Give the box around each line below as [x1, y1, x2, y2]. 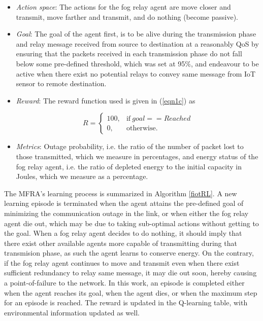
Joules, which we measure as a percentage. [16, 171, 148, 182]
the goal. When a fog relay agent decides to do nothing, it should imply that [4, 228, 242, 238]
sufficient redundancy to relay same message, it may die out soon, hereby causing [4, 267, 257, 278]
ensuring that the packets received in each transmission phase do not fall [16, 48, 242, 59]
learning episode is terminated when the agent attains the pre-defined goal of [4, 198, 244, 208]
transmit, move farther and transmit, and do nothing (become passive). [16, 11, 239, 22]
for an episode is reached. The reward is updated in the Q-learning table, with [4, 297, 248, 308]
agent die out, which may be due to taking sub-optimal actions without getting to [4, 218, 259, 228]
